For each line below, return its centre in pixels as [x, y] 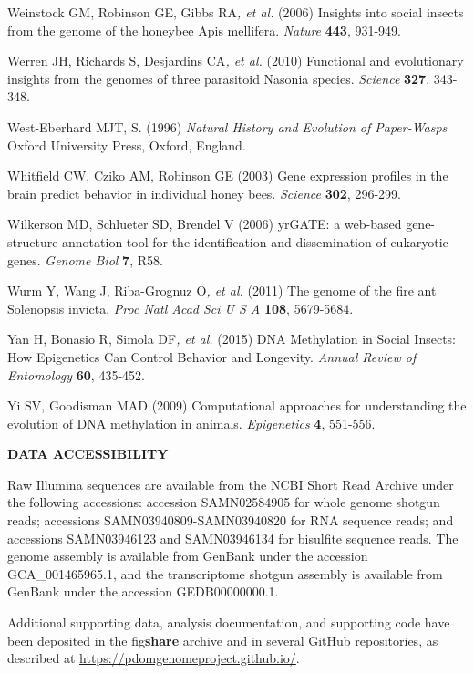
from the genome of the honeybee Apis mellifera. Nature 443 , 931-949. [204, 30]
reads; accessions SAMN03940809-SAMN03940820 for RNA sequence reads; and [231, 520]
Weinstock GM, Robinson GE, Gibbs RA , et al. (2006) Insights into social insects [236, 12]
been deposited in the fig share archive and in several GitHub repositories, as [223, 640]
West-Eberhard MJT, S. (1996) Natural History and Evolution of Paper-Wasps [227, 126]
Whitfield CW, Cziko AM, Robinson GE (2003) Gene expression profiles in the [228, 176]
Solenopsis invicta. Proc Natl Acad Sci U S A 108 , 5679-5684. [180, 308]
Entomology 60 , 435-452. [76, 374]
